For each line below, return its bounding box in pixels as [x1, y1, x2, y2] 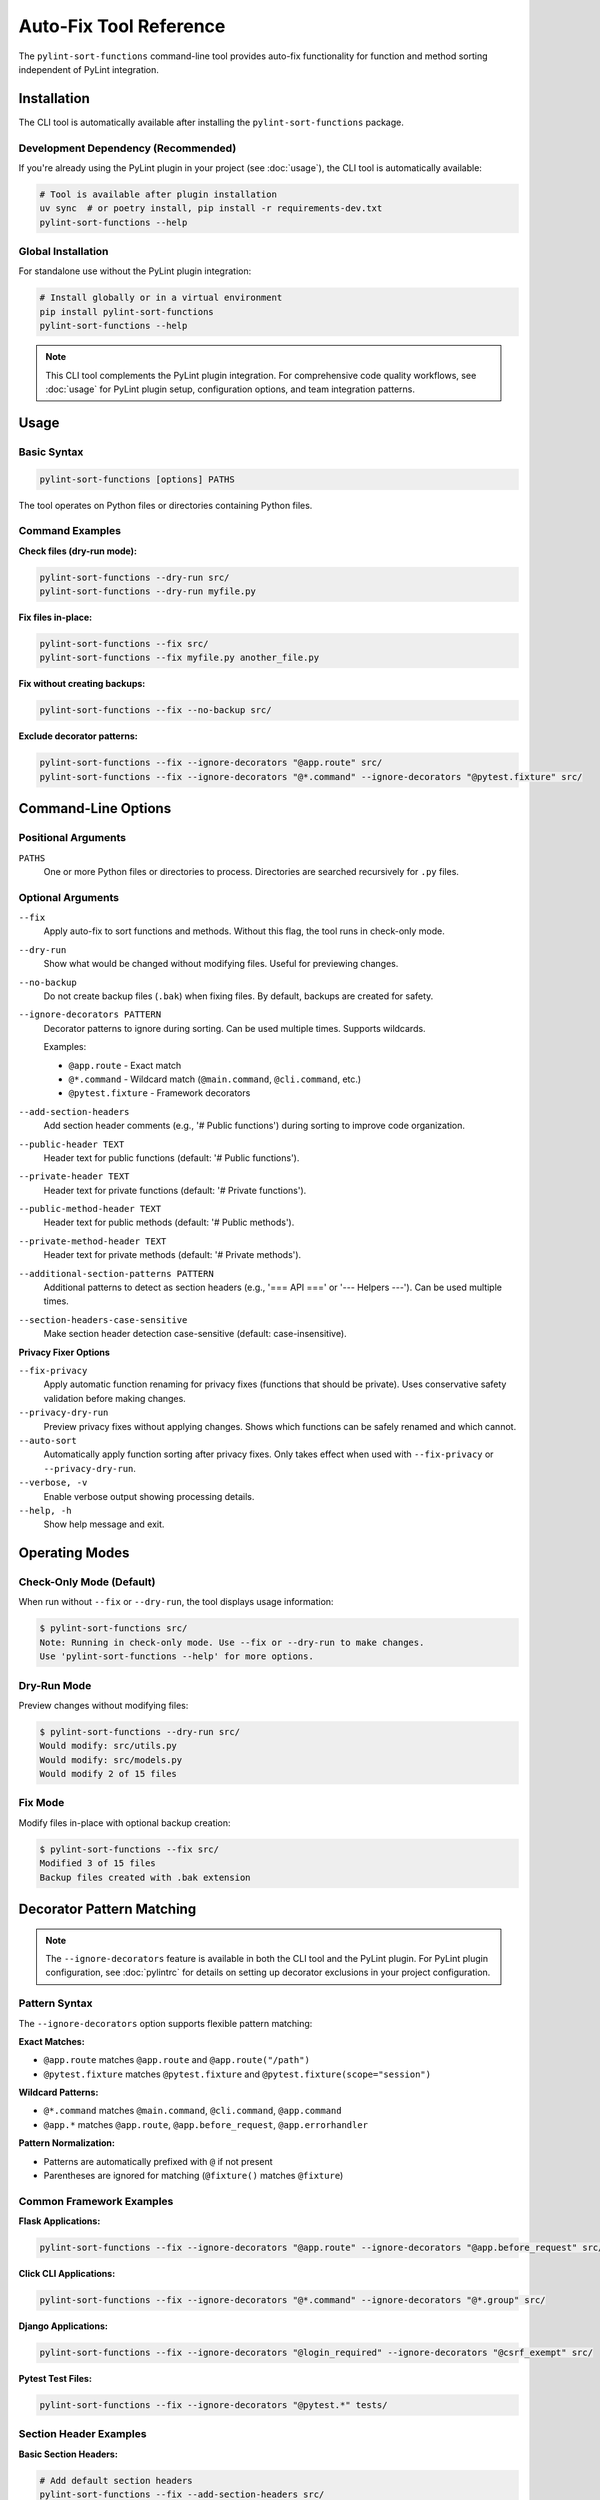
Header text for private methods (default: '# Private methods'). [43, 1249, 302, 1261]
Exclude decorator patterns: [18, 730, 139, 742]
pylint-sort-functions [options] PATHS [39, 473, 235, 485]
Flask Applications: [18, 2215, 101, 2227]
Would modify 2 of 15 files [39, 1768, 177, 1780]
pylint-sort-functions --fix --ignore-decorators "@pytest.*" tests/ [39, 2400, 388, 2411]
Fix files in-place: [18, 611, 93, 624]
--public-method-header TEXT [18, 1203, 162, 1215]
